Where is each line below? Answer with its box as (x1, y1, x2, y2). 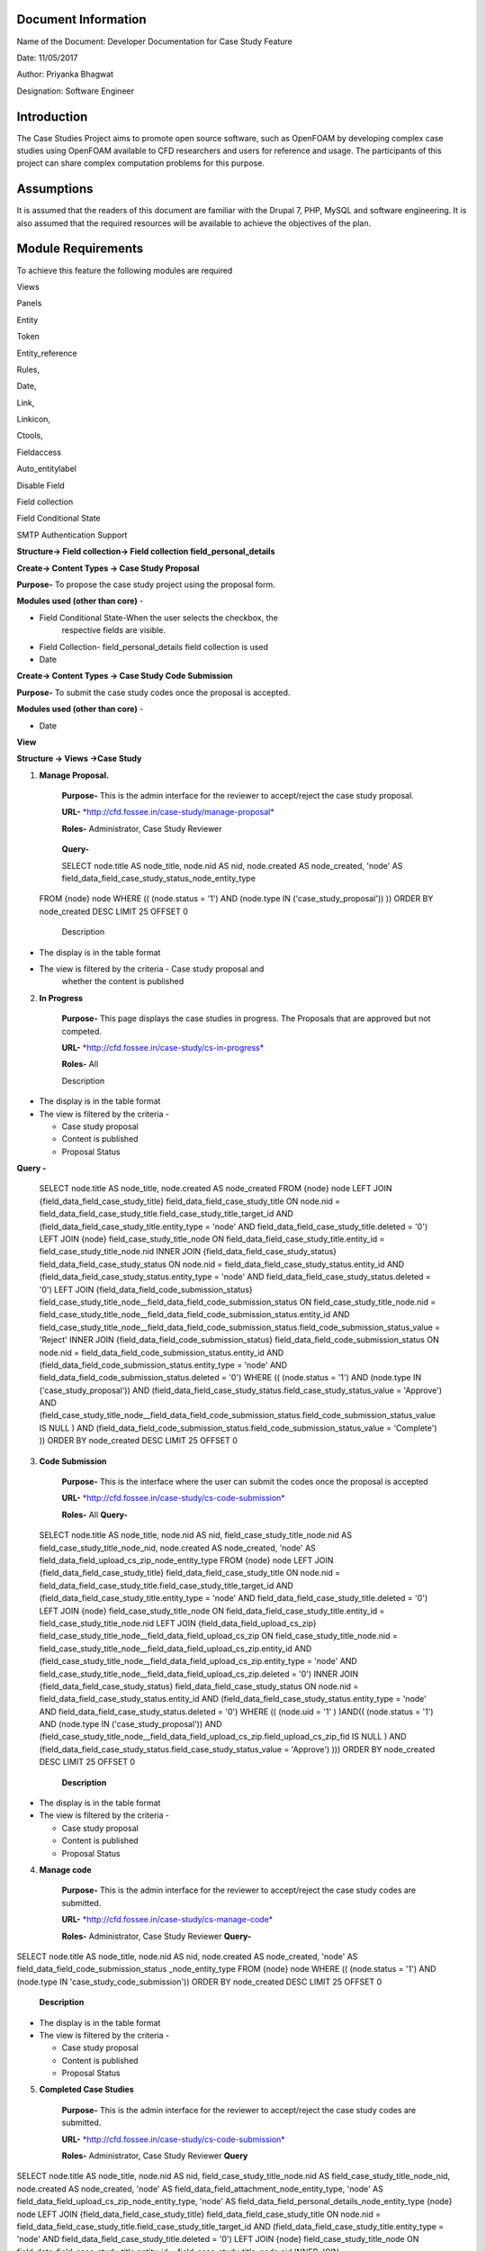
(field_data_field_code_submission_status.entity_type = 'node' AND (39, 1360, 288, 1370)
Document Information (16, 12, 148, 27)
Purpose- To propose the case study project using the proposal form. (16, 579, 275, 590)
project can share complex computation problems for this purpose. (16, 158, 265, 168)
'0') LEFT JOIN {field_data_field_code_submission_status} (39, 1284, 253, 1295)
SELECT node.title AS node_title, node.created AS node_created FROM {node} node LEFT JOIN (39, 1183, 392, 1194)
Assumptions (16, 181, 94, 197)
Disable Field (16, 480, 65, 491)
